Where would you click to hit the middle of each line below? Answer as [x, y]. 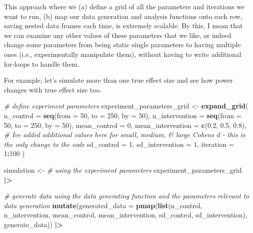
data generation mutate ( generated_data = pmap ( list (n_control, [103, 205]
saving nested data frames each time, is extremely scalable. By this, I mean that [124, 26]
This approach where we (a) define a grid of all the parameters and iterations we [124, 6]
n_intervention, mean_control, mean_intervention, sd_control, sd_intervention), [126, 215]
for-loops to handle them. [42, 63]
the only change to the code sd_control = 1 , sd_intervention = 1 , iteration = [119, 144]
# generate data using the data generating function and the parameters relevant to [126, 196]
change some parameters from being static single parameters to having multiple [122, 45]
